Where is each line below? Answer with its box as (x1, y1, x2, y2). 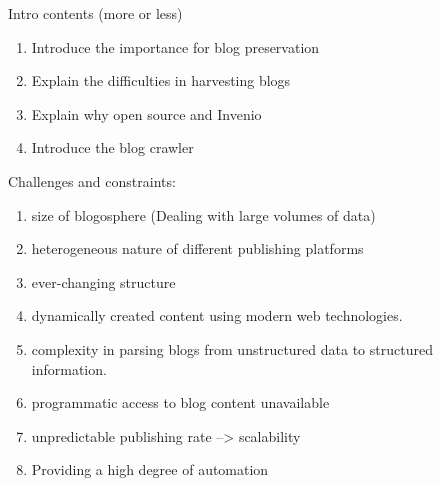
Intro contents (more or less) (8, 3, 183, 23)
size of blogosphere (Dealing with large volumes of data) (31, 204, 376, 225)
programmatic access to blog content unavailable (31, 392, 330, 413)
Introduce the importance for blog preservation (31, 36, 320, 57)
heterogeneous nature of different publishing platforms (31, 238, 364, 259)
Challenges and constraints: (8, 170, 176, 191)
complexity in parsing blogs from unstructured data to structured (31, 338, 433, 359)
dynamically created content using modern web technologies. (31, 305, 403, 326)
